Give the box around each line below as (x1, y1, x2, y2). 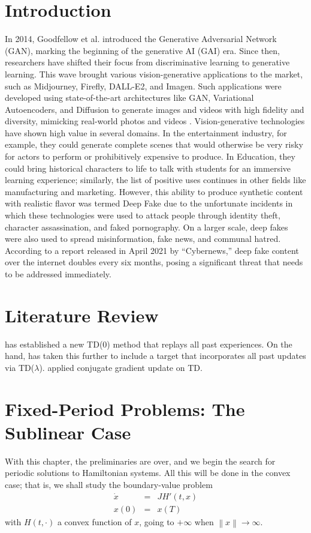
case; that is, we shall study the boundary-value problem (5, 478, 213, 490)
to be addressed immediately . (5, 268, 111, 280)
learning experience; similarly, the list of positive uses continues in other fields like (5, 173, 306, 186)
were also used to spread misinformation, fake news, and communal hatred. (5, 232, 281, 245)
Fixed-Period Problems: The (5, 396, 245, 421)
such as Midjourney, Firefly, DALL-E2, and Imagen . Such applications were (5, 79, 282, 92)
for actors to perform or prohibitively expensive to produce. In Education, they (5, 150, 295, 163)
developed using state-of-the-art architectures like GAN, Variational (5, 91, 254, 104)
